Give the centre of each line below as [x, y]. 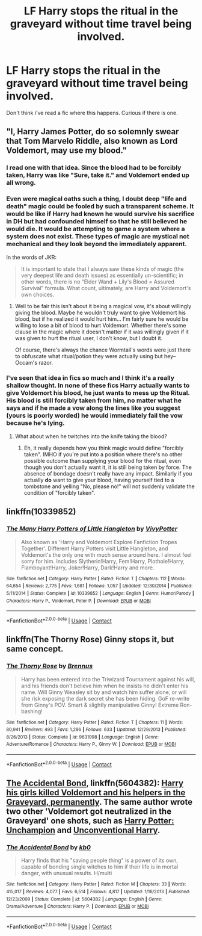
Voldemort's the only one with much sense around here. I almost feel [106, 554]
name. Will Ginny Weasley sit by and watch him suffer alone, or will [104, 692]
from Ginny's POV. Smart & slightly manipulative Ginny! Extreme [100, 705]
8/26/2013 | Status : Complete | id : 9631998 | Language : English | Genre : [83, 737]
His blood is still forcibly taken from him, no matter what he [94, 400]
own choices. [38, 294]
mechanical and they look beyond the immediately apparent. [97, 244]
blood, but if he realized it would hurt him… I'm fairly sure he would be [102, 319]
